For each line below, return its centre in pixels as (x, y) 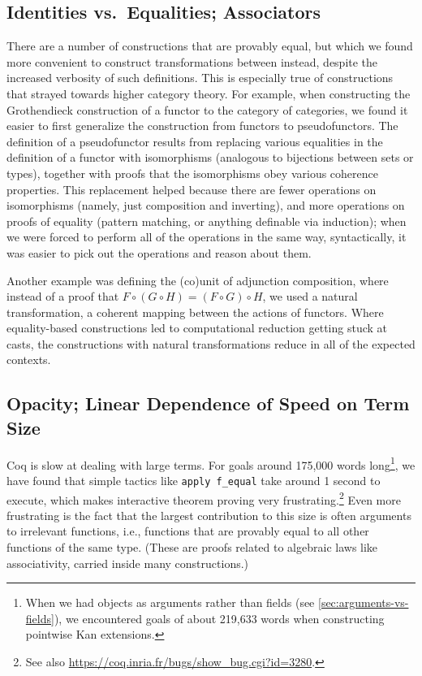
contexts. (29, 360)
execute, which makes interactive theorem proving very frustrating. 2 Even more (204, 498)
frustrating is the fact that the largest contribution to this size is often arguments (209, 515)
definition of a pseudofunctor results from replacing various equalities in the (195, 141)
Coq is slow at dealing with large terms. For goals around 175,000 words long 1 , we (211, 463)
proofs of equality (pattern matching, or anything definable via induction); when (207, 221)
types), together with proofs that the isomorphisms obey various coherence (192, 173)
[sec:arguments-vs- (364, 602)
